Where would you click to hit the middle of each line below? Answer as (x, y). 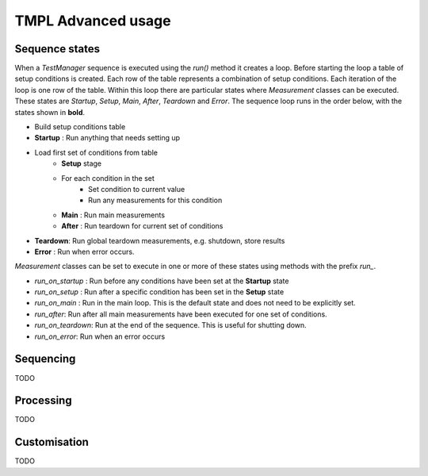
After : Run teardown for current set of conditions (142, 226)
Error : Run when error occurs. (84, 251)
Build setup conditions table (80, 127)
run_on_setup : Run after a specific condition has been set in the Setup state (159, 292)
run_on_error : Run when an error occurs (100, 336)
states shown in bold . (50, 112)
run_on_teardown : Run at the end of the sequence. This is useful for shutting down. (170, 325)
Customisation (52, 442)
